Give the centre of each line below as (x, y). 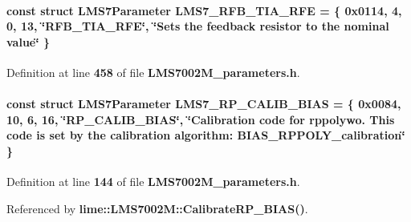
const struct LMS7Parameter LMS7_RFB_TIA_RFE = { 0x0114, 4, (204, 10)
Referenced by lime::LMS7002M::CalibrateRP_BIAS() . (157, 208)
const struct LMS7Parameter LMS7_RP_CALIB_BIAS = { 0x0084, (204, 104)
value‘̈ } (28, 41)
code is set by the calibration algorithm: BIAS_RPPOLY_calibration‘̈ (206, 135)
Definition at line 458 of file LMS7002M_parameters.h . (153, 72)
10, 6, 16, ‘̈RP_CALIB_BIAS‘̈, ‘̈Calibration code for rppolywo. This (201, 119)
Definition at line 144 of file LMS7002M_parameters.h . (153, 182)
